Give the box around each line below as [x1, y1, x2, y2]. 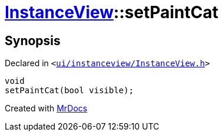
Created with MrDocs [5, 103, 88, 114]
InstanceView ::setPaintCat [5, 2, 219, 22]
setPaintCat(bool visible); [5, 86, 134, 96]
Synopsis [5, 33, 61, 48]
